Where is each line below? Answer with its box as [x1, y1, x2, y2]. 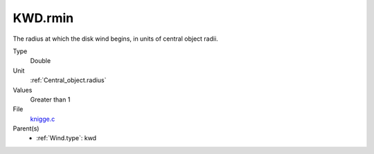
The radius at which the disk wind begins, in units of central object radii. [12, 35, 218, 43]
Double [30, 57, 51, 65]
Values [12, 86, 33, 94]
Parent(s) [12, 124, 39, 133]
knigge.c [30, 115, 55, 123]
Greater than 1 [30, 95, 71, 104]
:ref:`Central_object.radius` [30, 76, 107, 84]
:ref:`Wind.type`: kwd [36, 134, 97, 142]
